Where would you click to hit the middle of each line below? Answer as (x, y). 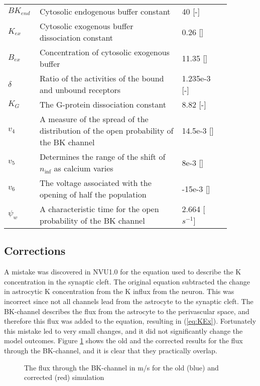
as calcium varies (84, 168)
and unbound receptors (80, 90)
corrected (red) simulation (64, 377)
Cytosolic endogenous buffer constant (105, 11)
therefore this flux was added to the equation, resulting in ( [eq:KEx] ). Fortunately (130, 321)
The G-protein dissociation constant (103, 104)
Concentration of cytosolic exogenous (105, 52)
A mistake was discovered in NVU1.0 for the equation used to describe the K (123, 272)
